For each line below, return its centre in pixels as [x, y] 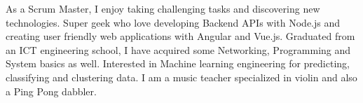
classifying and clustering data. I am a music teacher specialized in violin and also [181, 77]
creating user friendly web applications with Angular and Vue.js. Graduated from [180, 36]
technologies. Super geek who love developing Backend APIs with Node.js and [173, 22]
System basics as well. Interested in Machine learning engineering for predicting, [178, 63]
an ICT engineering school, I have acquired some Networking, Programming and [178, 49]
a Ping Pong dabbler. [51, 91]
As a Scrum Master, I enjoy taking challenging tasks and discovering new [163, 8]
